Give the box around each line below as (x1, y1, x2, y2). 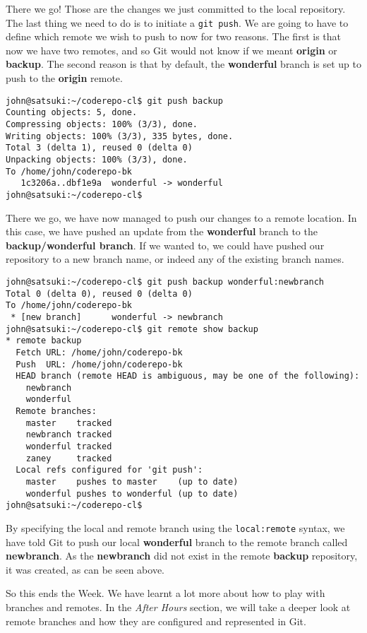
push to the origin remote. (6, 71, 123, 85)
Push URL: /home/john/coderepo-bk (16, 359, 183, 369)
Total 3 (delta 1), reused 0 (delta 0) (6, 143, 193, 153)
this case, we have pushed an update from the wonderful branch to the (6, 224, 318, 239)
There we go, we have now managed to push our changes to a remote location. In (6, 210, 357, 225)
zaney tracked (25, 453, 112, 463)
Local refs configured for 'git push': (16, 465, 203, 475)
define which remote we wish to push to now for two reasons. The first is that (6, 29, 342, 44)
